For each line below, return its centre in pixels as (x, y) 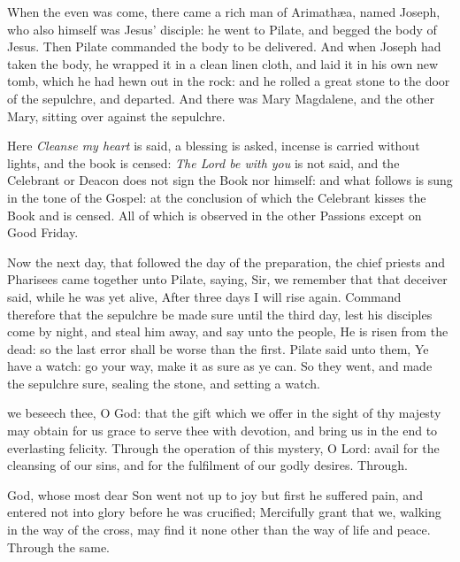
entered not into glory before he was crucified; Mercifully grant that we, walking (224, 512)
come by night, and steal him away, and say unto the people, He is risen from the (228, 331)
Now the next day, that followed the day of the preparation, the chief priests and (226, 262)
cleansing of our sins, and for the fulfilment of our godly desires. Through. (207, 465)
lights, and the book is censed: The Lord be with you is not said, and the (203, 162)
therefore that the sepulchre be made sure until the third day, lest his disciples (220, 314)
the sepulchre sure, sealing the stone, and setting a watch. (164, 383)
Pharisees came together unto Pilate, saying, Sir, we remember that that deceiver (227, 279)
